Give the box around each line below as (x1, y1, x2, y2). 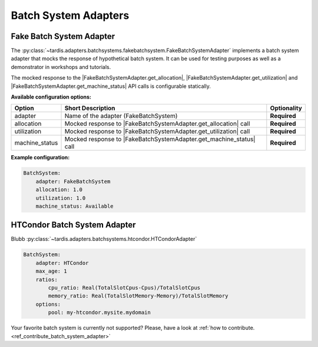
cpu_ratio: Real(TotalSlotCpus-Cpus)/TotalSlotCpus (48, 284, 201, 291)
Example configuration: (11, 154, 70, 161)
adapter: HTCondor (35, 260, 89, 266)
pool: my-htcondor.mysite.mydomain (48, 309, 151, 316)
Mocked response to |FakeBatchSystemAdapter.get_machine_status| (64, 135, 256, 143)
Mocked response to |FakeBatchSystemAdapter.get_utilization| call (64, 127, 250, 136)
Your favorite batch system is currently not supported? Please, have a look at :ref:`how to (11, 325, 227, 332)
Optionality (270, 104, 303, 112)
